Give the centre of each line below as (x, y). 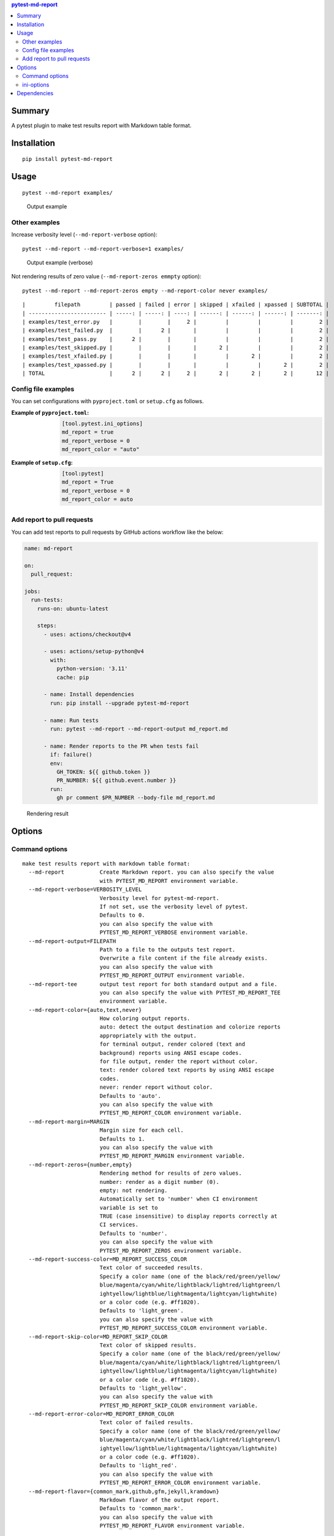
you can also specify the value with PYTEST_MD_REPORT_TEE (190, 993)
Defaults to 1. (122, 1139)
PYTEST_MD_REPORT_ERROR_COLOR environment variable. (180, 1483)
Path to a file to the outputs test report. (168, 950)
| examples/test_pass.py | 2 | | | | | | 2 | (176, 339)
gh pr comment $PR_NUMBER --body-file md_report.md (135, 798)
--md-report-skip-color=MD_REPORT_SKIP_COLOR (98, 1337)
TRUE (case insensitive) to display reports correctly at (188, 1216)
